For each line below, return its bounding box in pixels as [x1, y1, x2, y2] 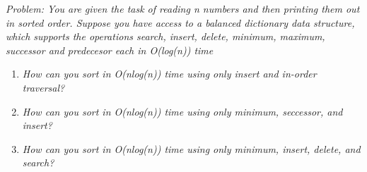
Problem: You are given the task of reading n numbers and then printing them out [6, 1, 360, 16]
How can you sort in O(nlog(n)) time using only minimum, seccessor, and [22, 104, 343, 118]
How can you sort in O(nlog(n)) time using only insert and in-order [22, 66, 317, 81]
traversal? [22, 80, 65, 94]
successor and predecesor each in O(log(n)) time [6, 42, 214, 57]
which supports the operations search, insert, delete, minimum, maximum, [6, 29, 325, 44]
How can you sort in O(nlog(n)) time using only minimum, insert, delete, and [22, 141, 361, 156]
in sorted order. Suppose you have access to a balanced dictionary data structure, [6, 15, 355, 30]
